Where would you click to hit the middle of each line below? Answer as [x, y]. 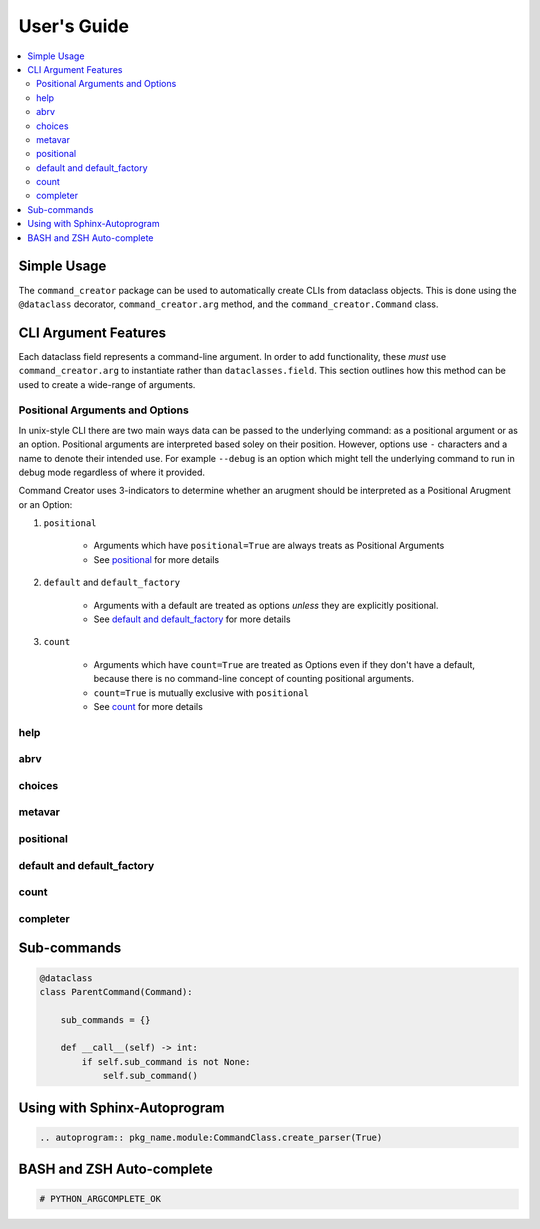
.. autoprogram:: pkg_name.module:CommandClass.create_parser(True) [211, 1137]
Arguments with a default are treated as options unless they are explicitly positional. [266, 605]
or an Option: [45, 504]
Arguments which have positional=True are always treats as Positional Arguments [269, 546]
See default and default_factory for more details [192, 619]
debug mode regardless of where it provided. [111, 472]
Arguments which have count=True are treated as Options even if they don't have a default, [284, 664]
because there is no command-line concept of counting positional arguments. [254, 679]
